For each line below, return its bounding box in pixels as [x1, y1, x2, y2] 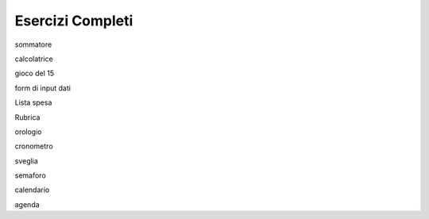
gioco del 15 [14, 68, 55, 79]
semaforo [14, 171, 47, 180]
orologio [14, 127, 42, 136]
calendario [14, 185, 50, 194]
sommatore [14, 40, 52, 49]
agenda [14, 199, 40, 209]
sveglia [14, 156, 39, 166]
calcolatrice [14, 54, 53, 63]
